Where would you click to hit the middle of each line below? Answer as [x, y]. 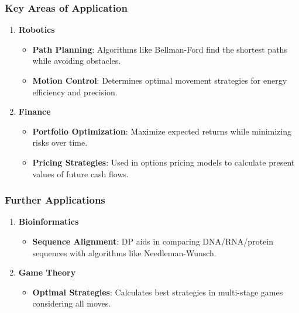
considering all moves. [72, 303]
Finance [35, 111]
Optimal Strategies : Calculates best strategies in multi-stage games [158, 292]
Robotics [37, 30]
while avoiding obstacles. [77, 61]
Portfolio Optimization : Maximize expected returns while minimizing [162, 131]
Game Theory [47, 272]
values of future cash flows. [80, 173]
